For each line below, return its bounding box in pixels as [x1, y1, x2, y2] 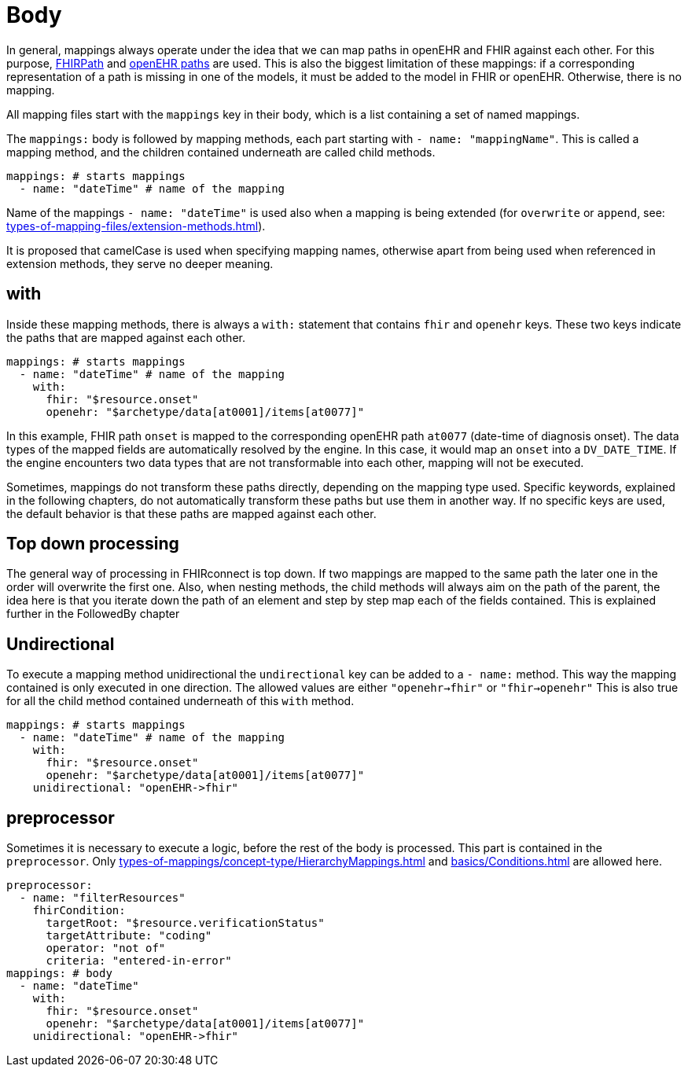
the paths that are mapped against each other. [6, 330, 245, 344]
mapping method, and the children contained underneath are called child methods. [6, 145, 436, 159]
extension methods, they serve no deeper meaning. [6, 256, 274, 270]
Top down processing [6, 534, 179, 554]
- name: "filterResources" [19, 891, 186, 905]
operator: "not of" [46, 942, 166, 955]
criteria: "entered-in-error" [46, 954, 232, 968]
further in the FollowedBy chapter [6, 607, 180, 621]
